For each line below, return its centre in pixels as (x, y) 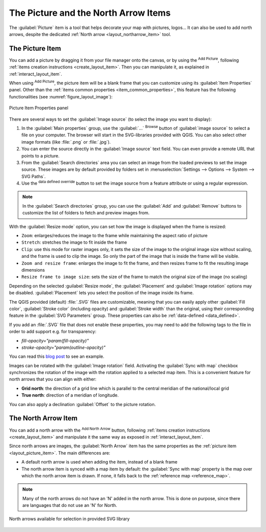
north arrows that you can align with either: (53, 379)
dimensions (33, 270)
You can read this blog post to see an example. (57, 356)
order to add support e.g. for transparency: (53, 332)
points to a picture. (41, 156)
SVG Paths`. (34, 176)
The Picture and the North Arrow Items (90, 13)
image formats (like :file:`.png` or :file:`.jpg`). (66, 142)
